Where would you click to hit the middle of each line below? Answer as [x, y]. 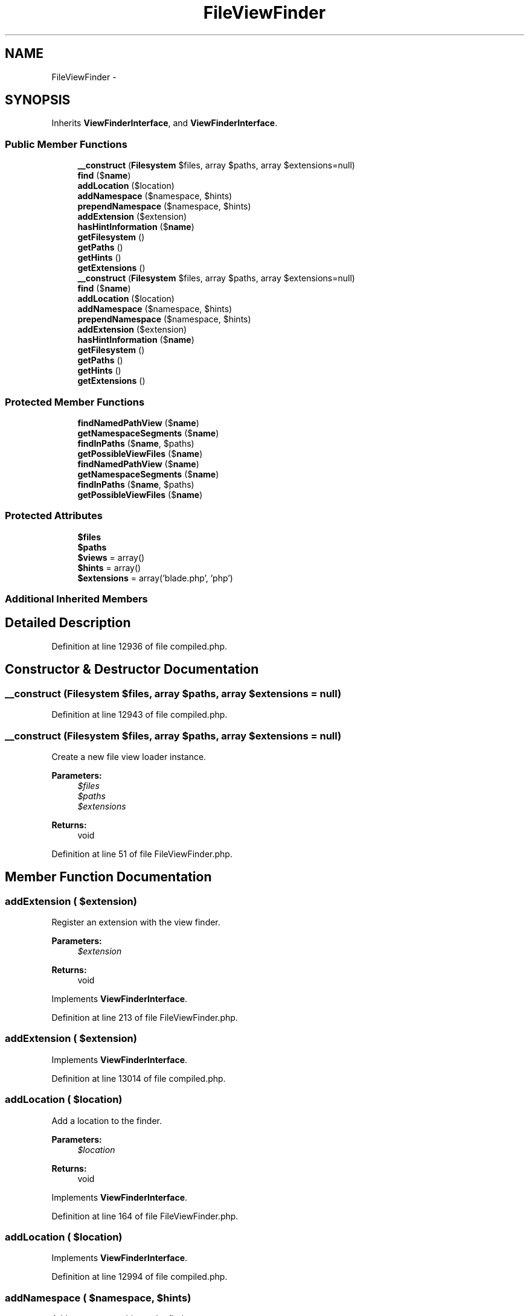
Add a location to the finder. [107, 1120]
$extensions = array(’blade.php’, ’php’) [155, 578]
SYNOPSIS [38, 100]
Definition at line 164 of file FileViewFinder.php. [145, 1216]
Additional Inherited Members [76, 599]
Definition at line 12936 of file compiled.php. [139, 646]
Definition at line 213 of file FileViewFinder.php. [145, 1018]
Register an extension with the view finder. [136, 922]
